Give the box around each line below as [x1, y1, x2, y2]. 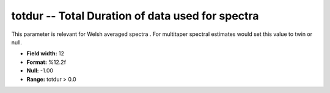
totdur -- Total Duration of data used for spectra [11, 9, 259, 22]
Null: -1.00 [26, 67, 54, 74]
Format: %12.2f [26, 58, 67, 66]
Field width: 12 [26, 50, 64, 57]
